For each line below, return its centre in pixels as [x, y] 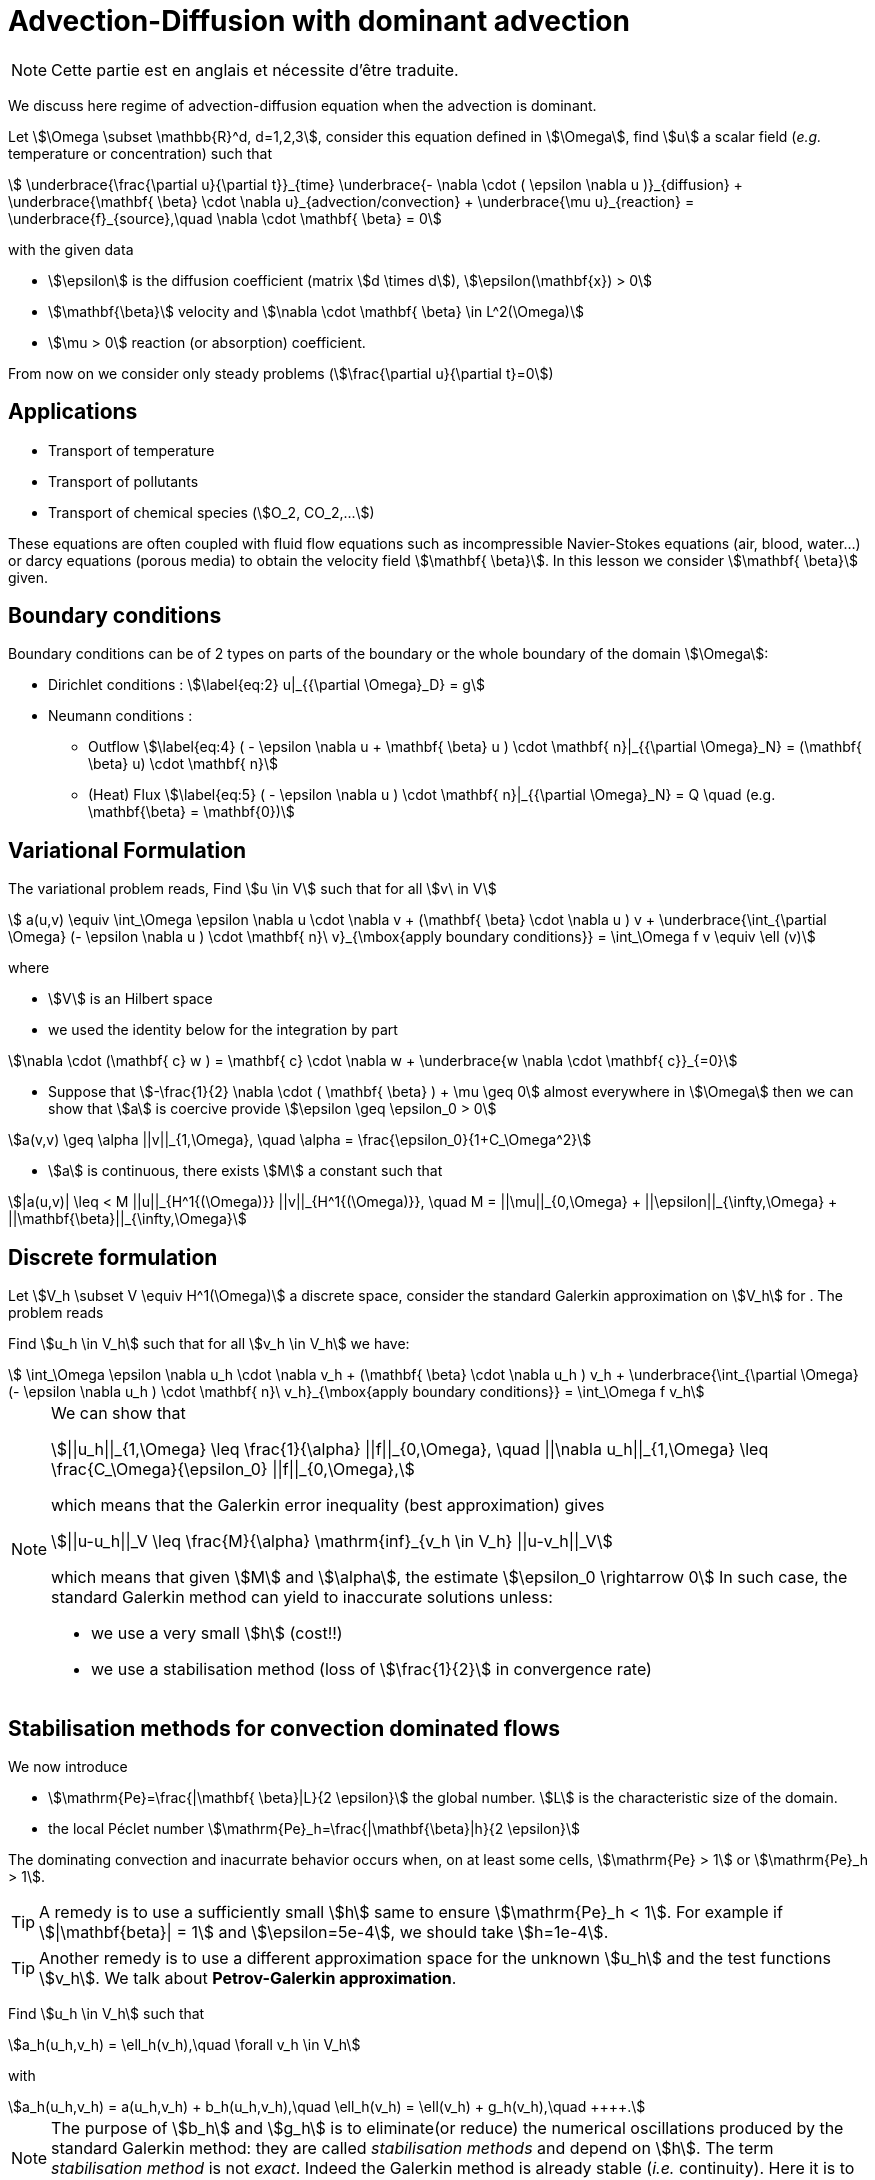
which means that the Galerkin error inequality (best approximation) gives [328, 1505]
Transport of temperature [131, 450]
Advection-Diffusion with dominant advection [319, 21]
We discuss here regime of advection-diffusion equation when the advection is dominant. [302, 105]
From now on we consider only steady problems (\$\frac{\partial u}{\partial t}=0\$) [281, 373]
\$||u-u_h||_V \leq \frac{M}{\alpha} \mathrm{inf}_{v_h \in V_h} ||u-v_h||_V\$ [332, 1541]
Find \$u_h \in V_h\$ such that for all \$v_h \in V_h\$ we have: [209, 1344]
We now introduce [68, 1766]
